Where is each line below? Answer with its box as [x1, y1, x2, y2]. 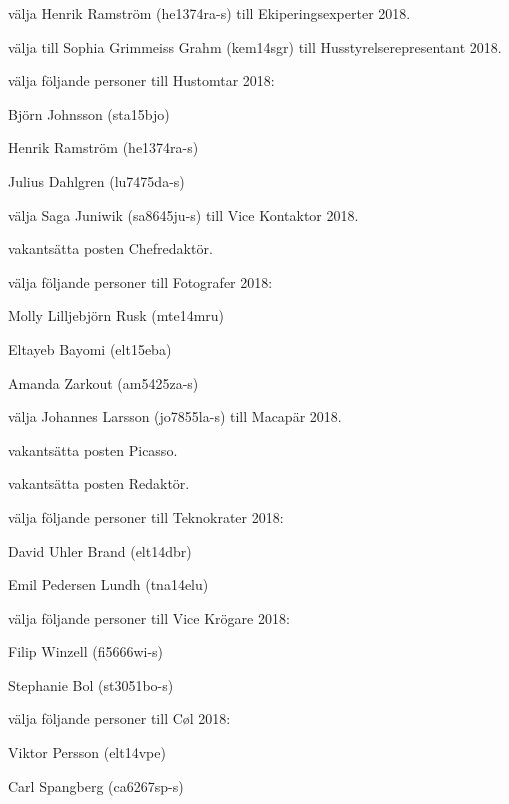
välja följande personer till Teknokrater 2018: [8, 506, 284, 527]
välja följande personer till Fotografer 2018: [8, 271, 273, 292]
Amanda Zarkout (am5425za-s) [8, 372, 199, 393]
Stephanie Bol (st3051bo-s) [8, 674, 174, 695]
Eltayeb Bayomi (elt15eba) [8, 338, 172, 359]
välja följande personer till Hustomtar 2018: [8, 70, 275, 91]
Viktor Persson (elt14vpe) [8, 742, 166, 763]
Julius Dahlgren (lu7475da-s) [8, 170, 185, 191]
